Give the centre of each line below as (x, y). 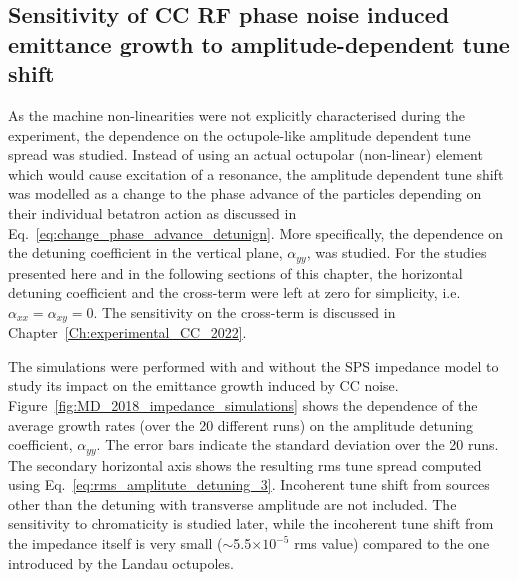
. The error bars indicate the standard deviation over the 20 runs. (297, 444)
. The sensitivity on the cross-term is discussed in (244, 311)
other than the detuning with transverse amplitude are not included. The (232, 503)
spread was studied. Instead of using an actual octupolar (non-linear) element (245, 154)
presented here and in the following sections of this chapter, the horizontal (235, 272)
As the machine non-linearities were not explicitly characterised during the (236, 114)
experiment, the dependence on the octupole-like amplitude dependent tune (239, 134)
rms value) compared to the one (392, 543)
